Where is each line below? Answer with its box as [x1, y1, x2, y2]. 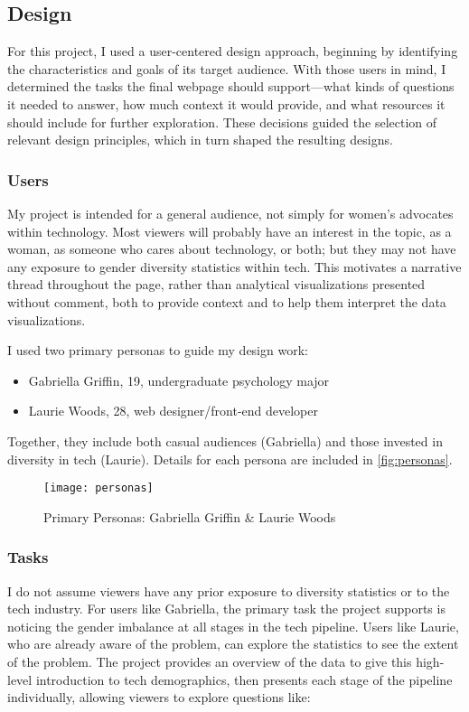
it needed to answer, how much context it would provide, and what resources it [7, 94, 446, 113]
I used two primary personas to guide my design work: [7, 341, 308, 360]
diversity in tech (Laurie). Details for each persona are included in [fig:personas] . [7, 449, 453, 468]
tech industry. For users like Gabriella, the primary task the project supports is [7, 599, 446, 618]
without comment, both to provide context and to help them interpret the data [7, 292, 446, 311]
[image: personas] [43, 482, 154, 495]
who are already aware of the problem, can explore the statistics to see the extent [7, 634, 459, 653]
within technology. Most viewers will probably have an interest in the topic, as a [7, 221, 452, 240]
